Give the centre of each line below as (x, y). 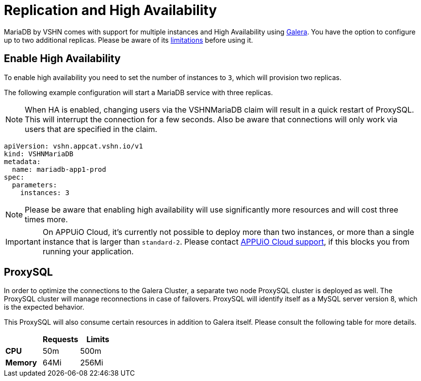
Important (23, 241)
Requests (61, 340)
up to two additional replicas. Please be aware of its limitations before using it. (129, 40)
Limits (98, 340)
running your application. (88, 251)
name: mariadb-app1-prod (59, 169)
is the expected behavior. (44, 307)
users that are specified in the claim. (91, 129)
